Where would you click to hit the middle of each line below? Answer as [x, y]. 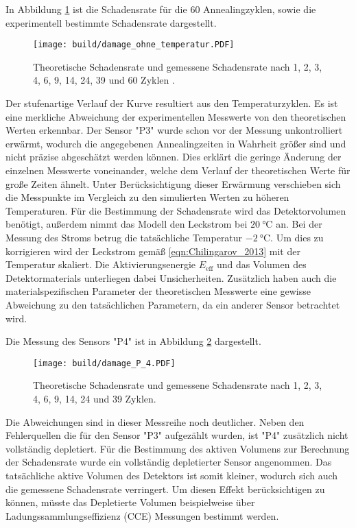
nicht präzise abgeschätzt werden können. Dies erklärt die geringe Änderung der [174, 157]
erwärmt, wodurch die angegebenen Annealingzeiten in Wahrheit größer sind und [176, 143]
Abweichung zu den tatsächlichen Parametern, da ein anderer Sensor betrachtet [173, 304]
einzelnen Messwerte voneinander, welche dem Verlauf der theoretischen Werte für [178, 170]
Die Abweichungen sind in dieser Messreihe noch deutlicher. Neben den [155, 421]
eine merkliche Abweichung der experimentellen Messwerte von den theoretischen [176, 116]
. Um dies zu [297, 237]
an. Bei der [299, 224]
